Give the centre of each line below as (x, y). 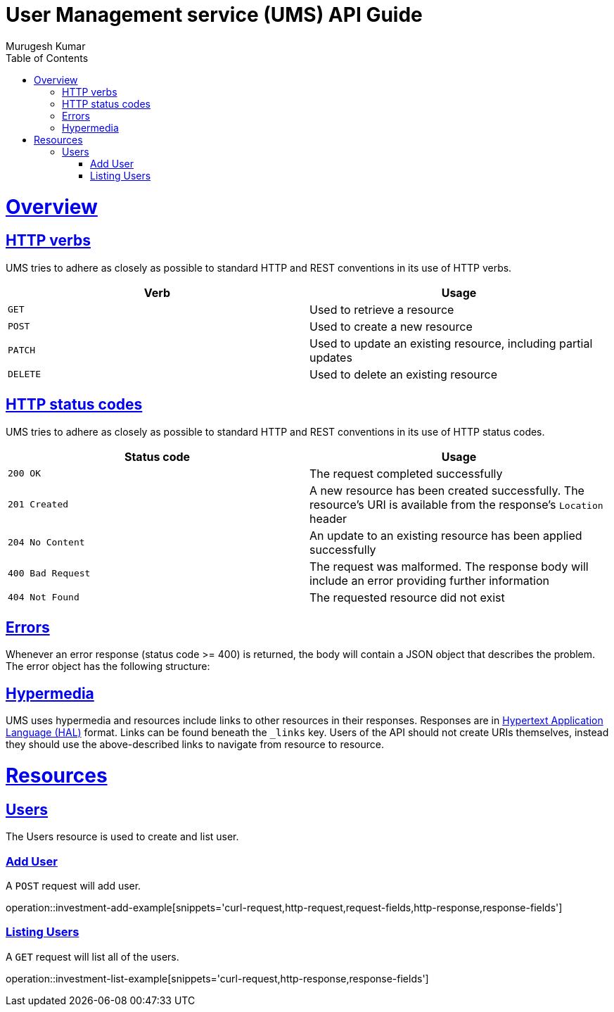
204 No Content (46, 543)
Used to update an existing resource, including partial (451, 343)
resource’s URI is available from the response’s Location (456, 504)
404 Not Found (44, 597)
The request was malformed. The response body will (449, 566)
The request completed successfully (406, 473)
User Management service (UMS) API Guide (214, 15)
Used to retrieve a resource (382, 309)
